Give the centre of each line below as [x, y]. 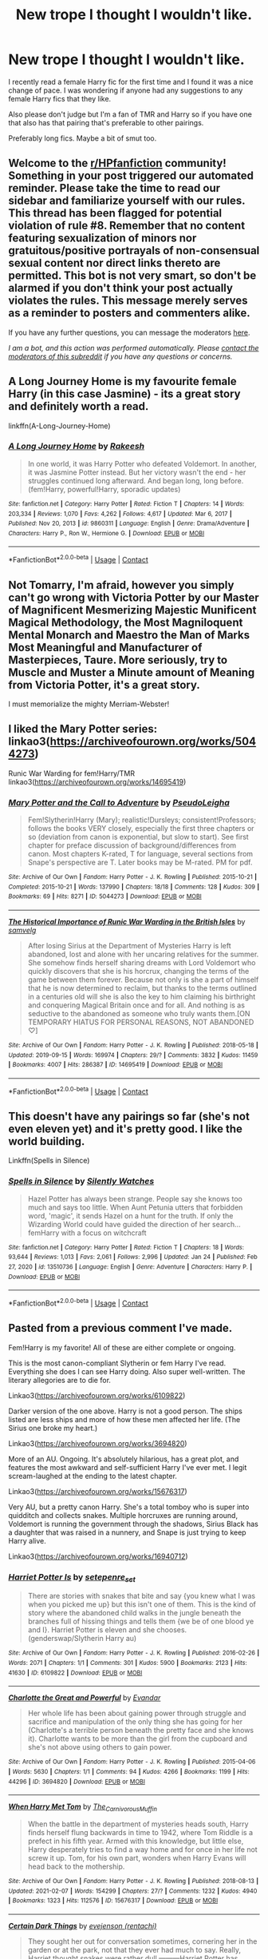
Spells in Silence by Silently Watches [81, 1182]
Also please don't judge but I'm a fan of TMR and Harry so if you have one [130, 114]
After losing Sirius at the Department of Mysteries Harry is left [129, 946]
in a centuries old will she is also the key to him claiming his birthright [142, 997]
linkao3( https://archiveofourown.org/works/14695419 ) [97, 781]
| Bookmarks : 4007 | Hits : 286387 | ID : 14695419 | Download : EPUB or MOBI [116, 1065]
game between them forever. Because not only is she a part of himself [143, 979]
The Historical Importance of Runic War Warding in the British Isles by [127, 922]
